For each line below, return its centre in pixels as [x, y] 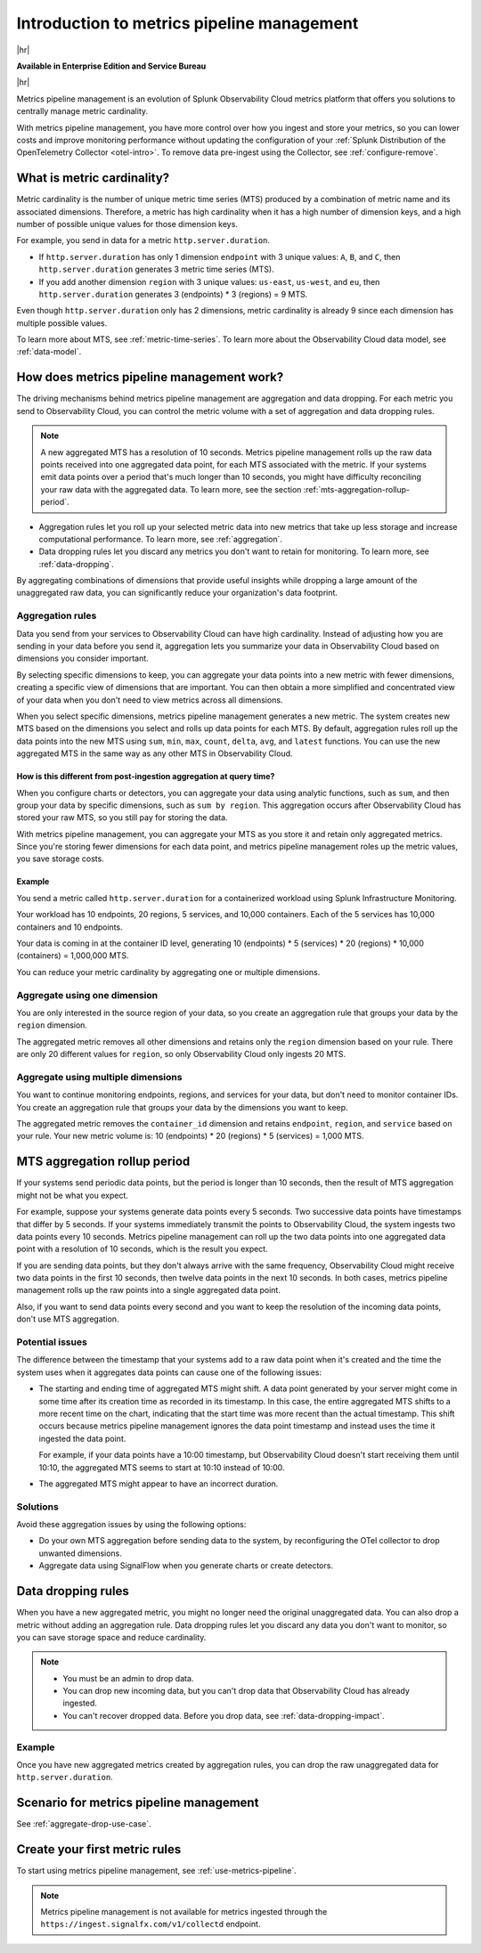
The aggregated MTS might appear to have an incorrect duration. [159, 1484]
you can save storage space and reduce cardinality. [111, 1637]
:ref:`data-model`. [49, 352]
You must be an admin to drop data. [128, 1678]
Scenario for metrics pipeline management [138, 1803]
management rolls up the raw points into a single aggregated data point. [148, 1290]
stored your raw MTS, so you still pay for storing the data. [122, 818]
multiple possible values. [62, 323]
